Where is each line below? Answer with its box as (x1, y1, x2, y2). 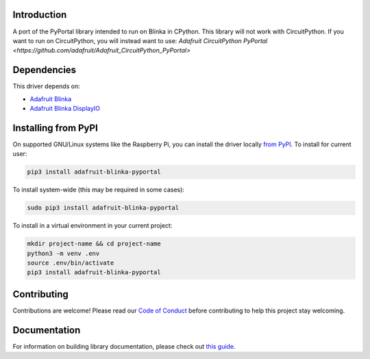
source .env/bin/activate (27, 258, 114, 267)
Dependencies (12, 64, 77, 76)
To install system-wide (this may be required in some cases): (12, 185, 185, 194)
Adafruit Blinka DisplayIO (29, 104, 101, 112)
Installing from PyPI (12, 122, 99, 133)
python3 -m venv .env (27, 250, 100, 257)
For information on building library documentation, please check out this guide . (12, 342, 236, 350)
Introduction (12, 9, 67, 21)
